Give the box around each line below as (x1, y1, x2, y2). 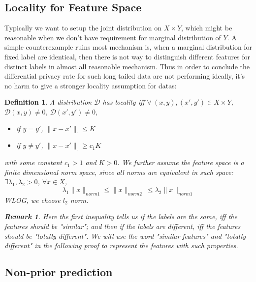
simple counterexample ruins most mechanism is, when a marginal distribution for (4, 42, 253, 52)
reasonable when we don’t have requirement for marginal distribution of (4, 32, 221, 42)
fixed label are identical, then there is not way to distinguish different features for (4, 51, 251, 61)
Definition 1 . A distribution (4, 97, 92, 107)
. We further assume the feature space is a (117, 157, 244, 168)
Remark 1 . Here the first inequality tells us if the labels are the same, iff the (4, 211, 237, 222)
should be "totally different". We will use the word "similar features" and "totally (4, 230, 246, 241)
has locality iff (102, 97, 145, 107)
